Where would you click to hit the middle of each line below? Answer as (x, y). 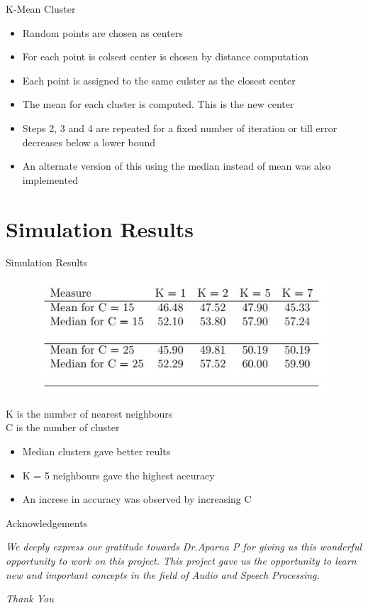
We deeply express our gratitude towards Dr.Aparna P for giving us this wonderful (184, 547)
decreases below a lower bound (89, 142)
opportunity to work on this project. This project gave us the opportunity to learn (181, 560)
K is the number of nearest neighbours (89, 413)
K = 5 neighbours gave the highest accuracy (118, 475)
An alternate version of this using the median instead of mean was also (177, 166)
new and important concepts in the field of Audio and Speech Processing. (163, 574)
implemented (50, 179)
